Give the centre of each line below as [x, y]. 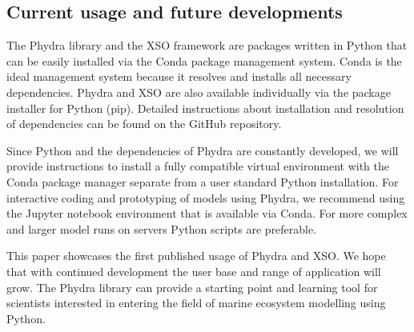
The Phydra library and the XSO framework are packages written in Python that [207, 45]
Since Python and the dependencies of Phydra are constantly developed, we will [203, 150]
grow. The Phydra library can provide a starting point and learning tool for [192, 287]
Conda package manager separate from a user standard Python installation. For [203, 181]
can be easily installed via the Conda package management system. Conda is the [204, 60]
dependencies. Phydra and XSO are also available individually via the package [199, 92]
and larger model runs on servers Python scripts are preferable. [162, 228]
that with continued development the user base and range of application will [194, 271]
